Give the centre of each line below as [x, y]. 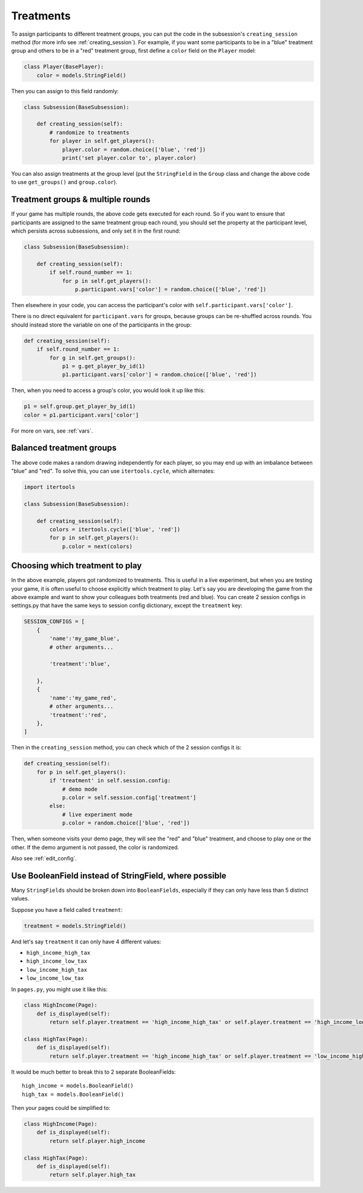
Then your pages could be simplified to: [61, 1108]
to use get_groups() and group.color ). [64, 182]
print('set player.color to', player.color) [129, 158]
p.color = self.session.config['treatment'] [129, 797]
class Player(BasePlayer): [64, 67]
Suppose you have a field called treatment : [67, 909]
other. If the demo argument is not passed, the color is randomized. [95, 847]
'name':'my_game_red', [83, 698]
